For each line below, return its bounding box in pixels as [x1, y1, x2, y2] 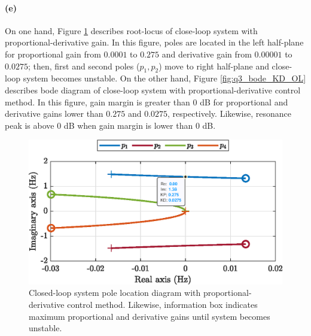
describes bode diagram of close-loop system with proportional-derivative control [5, 83, 301, 96]
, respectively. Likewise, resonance [167, 107, 292, 120]
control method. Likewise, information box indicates [67, 298, 258, 310]
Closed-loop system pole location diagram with [29, 286, 201, 299]
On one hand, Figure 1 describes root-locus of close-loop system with [5, 24, 258, 37]
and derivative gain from [161, 47, 252, 60]
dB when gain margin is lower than [63, 119, 193, 131]
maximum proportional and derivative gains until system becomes [29, 310, 270, 322]
